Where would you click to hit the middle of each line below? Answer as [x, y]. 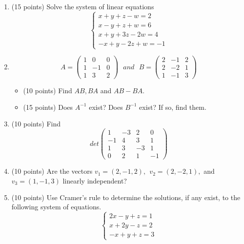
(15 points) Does [48, 107]
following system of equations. [56, 207]
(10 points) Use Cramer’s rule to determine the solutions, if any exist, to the [126, 197]
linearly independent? [95, 180]
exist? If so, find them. [173, 107]
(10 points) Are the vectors [52, 171]
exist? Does [106, 107]
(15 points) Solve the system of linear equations [83, 6]
